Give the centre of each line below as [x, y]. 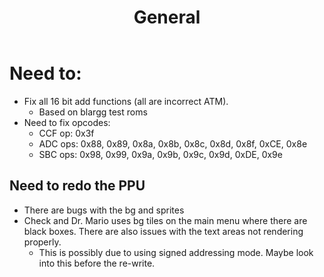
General [167, 17]
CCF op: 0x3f [66, 133]
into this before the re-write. [97, 263]
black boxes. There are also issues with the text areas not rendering [163, 231]
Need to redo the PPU [77, 186]
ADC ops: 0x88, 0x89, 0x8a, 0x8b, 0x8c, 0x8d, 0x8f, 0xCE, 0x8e [173, 143]
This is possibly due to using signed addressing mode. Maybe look [176, 252]
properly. [42, 242]
